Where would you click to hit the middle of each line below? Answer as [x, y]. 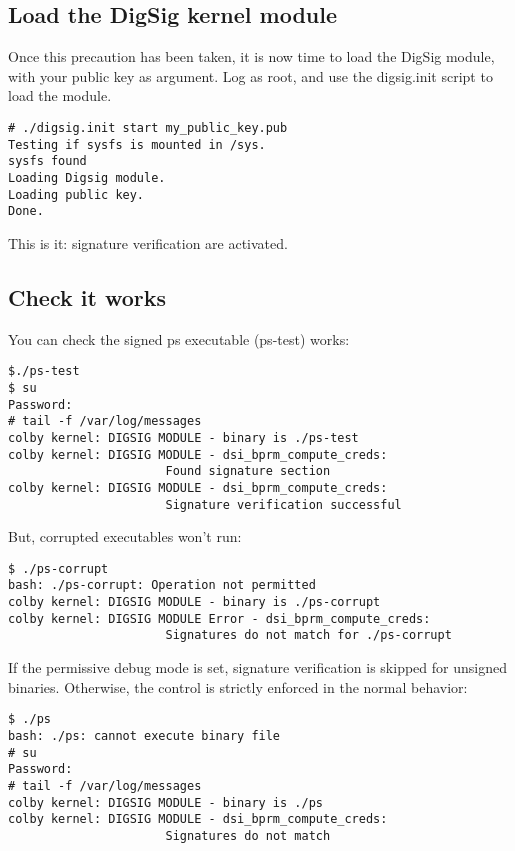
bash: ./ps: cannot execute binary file [144, 735]
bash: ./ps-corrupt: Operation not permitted [162, 585]
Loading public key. [76, 194]
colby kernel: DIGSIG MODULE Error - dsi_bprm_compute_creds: [219, 618]
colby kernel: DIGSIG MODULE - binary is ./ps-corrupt [194, 602]
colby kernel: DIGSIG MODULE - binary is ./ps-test [183, 437]
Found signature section [248, 471]
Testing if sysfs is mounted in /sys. [137, 144]
